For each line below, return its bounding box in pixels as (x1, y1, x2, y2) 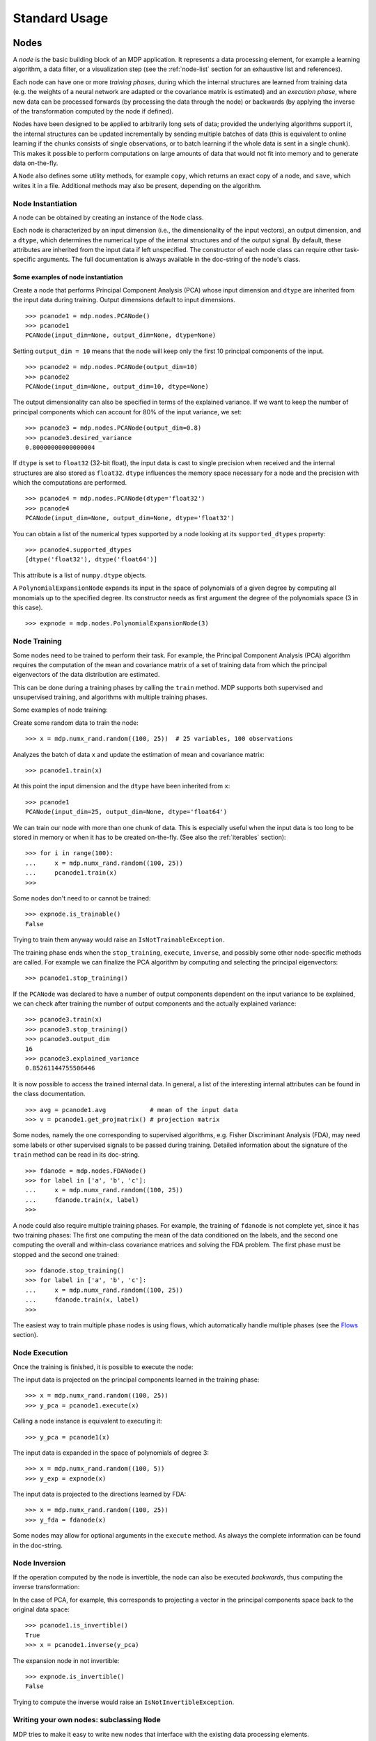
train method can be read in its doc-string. (13, 1150, 140, 1159)
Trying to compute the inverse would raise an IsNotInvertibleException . (13, 1698, 235, 1706)
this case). (13, 603, 43, 611)
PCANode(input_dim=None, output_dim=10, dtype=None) (25, 382, 209, 390)
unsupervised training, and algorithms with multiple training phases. (13, 693, 208, 701)
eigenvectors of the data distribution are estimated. (13, 671, 160, 679)
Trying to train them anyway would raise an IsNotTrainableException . (13, 935, 225, 944)
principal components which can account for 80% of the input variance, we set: (13, 407, 242, 416)
